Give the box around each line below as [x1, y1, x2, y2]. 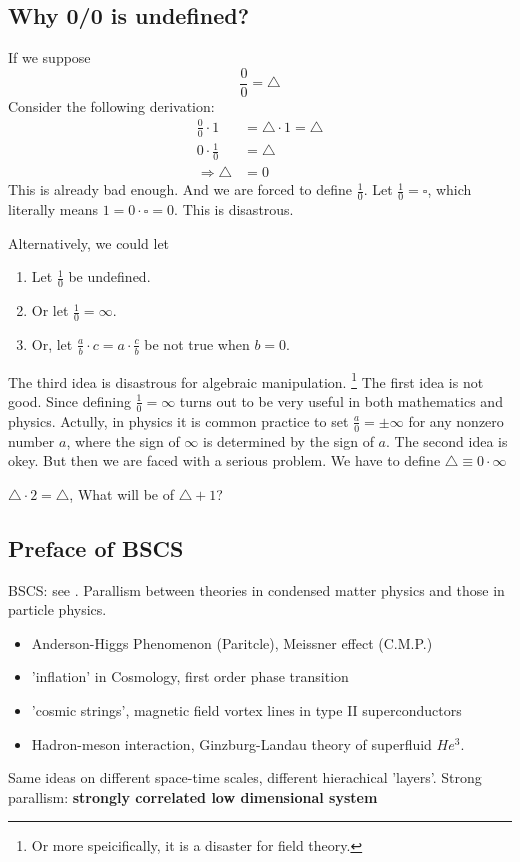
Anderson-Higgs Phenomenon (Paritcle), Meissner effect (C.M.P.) [31, 632, 433, 653]
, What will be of [69, 483, 174, 504]
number [8, 430, 55, 451]
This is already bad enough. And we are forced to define [8, 179, 353, 200]
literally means [8, 199, 98, 220]
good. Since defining [8, 390, 131, 411]
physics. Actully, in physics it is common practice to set [8, 410, 349, 431]
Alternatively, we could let [8, 232, 170, 253]
